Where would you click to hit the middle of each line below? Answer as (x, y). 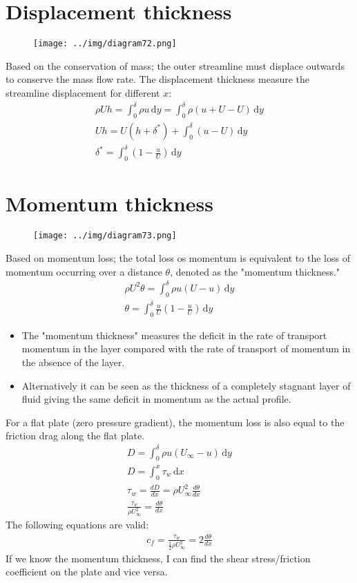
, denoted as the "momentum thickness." (255, 271)
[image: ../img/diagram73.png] (105, 236)
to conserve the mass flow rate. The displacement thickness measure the (158, 79)
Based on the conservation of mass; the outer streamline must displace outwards (175, 65)
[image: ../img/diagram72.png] (105, 44)
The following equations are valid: (77, 525)
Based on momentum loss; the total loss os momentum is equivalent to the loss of (178, 258)
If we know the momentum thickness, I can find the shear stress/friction (158, 558)
